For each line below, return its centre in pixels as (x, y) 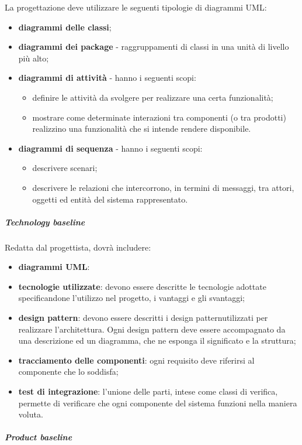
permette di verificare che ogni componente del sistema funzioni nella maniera (158, 403)
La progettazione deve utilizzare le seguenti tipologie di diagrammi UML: (136, 7)
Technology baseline (45, 222)
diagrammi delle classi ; (65, 27)
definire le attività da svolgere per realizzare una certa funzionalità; (153, 97)
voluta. (31, 414)
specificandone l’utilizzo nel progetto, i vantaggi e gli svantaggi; (131, 298)
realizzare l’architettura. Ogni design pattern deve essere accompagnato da (152, 329)
